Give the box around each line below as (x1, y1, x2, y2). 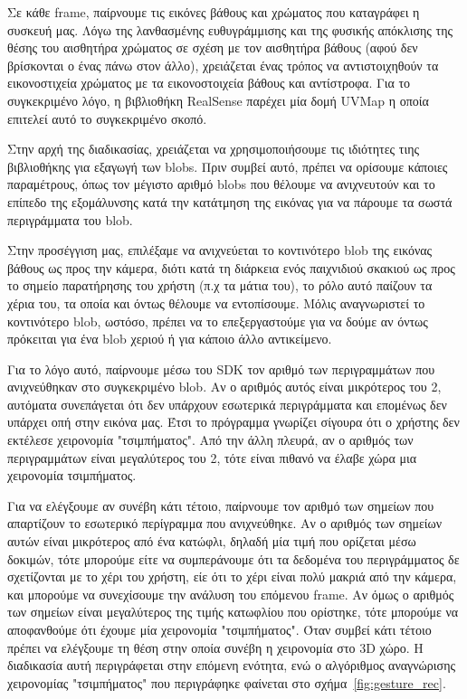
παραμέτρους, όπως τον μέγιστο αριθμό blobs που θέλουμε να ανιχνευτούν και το (7, 175, 435, 194)
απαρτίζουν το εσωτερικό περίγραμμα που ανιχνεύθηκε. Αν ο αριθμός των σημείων (7, 514, 443, 533)
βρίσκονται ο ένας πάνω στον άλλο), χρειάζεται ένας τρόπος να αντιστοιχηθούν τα (7, 55, 439, 74)
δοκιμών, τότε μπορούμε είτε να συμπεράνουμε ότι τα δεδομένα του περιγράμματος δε (7, 549, 460, 568)
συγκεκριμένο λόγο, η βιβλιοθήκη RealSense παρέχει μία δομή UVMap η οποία (7, 90, 429, 109)
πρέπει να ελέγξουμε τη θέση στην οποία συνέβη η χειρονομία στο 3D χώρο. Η (7, 638, 424, 656)
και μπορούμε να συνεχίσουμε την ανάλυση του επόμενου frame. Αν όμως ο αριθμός (7, 584, 454, 603)
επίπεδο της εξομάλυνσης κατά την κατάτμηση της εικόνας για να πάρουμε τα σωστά (7, 192, 453, 211)
